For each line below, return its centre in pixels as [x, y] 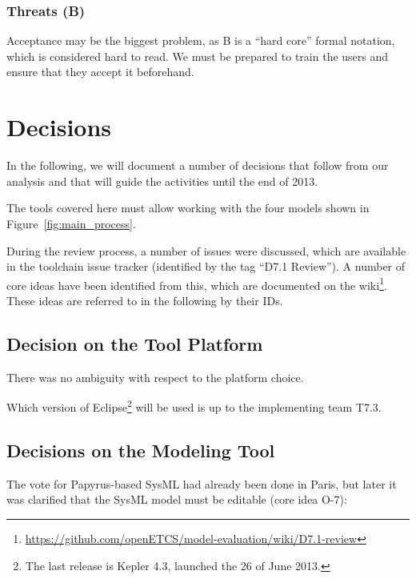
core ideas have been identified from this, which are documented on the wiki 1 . [197, 283]
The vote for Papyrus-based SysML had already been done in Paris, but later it [202, 483]
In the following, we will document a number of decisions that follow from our [198, 165]
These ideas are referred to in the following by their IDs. [145, 300]
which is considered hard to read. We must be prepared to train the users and [198, 56]
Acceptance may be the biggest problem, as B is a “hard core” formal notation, [201, 40]
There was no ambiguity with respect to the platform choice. [155, 377]
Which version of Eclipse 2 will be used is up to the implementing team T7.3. [194, 406]
